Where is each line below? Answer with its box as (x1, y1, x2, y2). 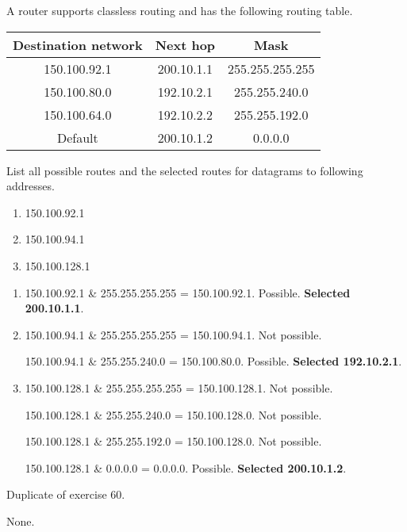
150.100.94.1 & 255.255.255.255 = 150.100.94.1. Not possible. (25, 326, 322, 343)
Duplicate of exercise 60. (6, 486, 125, 503)
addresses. (6, 178, 55, 194)
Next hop (155, 35, 216, 54)
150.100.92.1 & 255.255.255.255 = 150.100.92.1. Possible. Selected (25, 284, 351, 300)
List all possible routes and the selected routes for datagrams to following (6, 162, 363, 178)
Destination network (13, 35, 143, 54)
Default (56, 128, 98, 147)
